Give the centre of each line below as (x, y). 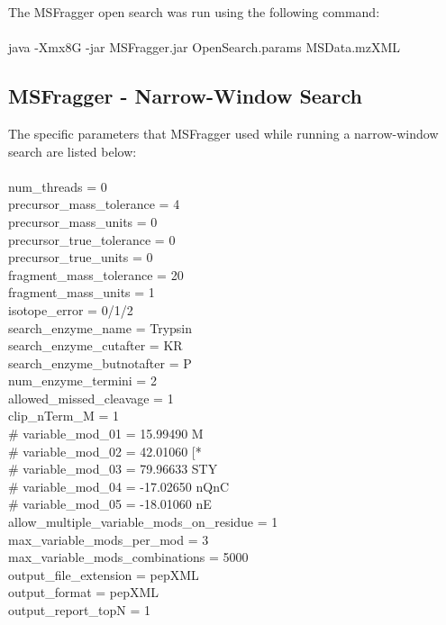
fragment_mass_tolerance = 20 (96, 274)
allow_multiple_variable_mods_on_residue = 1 (143, 522)
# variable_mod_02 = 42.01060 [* (105, 451)
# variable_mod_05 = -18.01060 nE (110, 504)
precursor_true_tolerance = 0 (92, 239)
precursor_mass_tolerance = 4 (94, 204)
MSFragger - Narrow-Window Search (186, 96)
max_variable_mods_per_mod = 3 (109, 539)
